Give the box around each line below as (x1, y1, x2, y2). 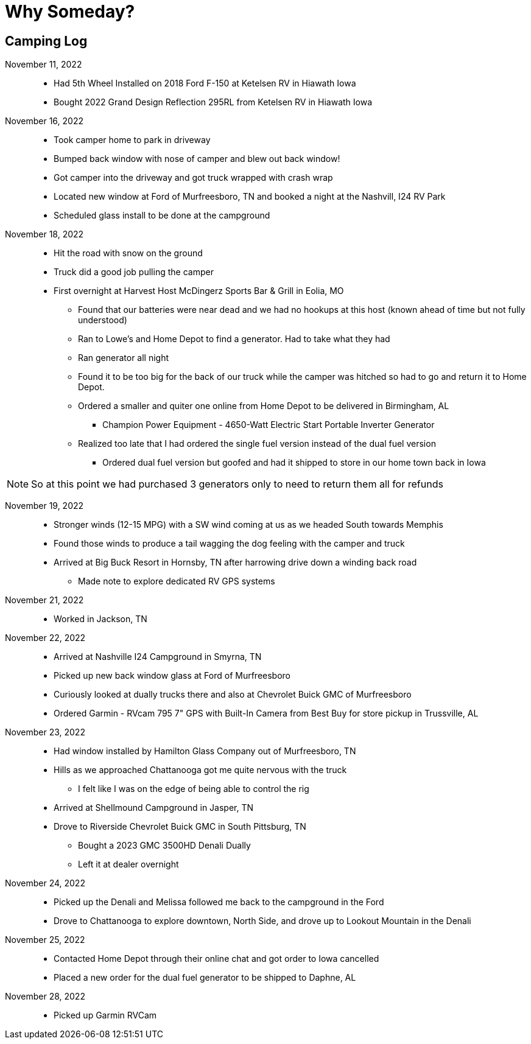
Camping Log (5, 33, 88, 49)
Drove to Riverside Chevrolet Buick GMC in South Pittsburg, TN (54, 821, 306, 832)
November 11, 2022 (5, 59, 82, 70)
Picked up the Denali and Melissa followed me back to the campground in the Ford (54, 897, 384, 908)
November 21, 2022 (5, 595, 84, 606)
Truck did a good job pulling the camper (54, 267, 214, 278)
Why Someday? (5, 1, 135, 22)
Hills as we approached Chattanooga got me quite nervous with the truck (54, 765, 347, 776)
